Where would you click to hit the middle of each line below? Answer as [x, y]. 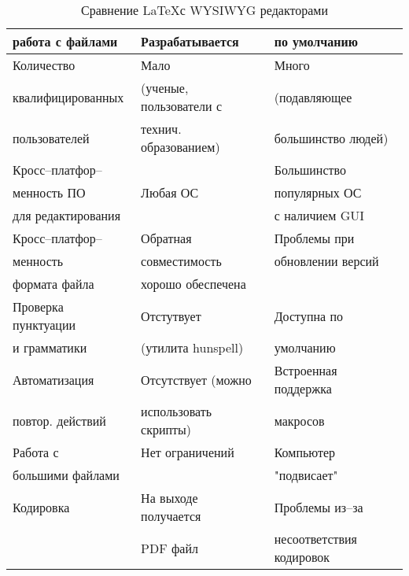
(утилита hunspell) [192, 347]
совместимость [181, 261]
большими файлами [66, 475]
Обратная [166, 238]
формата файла [53, 284]
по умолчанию [316, 41]
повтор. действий [59, 420]
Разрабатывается [190, 41]
